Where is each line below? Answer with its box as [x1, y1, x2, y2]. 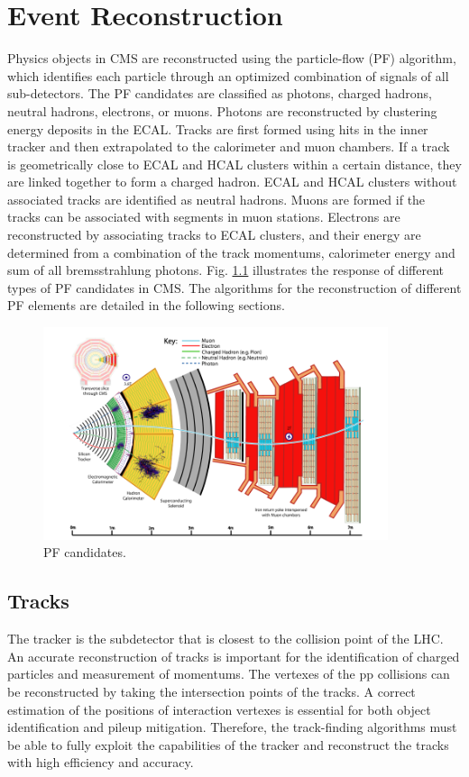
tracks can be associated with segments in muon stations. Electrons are [7, 207, 400, 226]
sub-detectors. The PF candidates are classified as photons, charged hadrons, [7, 84, 432, 103]
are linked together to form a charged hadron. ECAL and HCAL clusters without [7, 172, 457, 191]
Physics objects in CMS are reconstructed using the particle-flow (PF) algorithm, [7, 49, 456, 68]
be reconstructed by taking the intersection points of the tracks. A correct [7, 682, 416, 701]
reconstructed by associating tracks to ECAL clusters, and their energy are [7, 225, 421, 244]
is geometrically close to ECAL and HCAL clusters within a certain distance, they [7, 154, 462, 173]
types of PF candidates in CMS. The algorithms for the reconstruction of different [7, 278, 462, 297]
